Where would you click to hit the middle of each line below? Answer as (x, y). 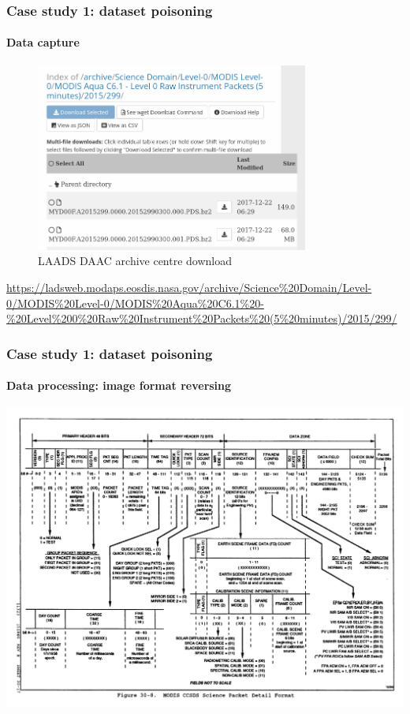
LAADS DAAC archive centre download (135, 261)
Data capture (43, 42)
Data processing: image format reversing (119, 385)
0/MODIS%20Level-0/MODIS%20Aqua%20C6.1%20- (135, 303)
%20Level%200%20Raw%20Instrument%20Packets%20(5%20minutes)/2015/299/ (202, 318)
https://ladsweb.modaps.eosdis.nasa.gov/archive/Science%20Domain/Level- (189, 288)
